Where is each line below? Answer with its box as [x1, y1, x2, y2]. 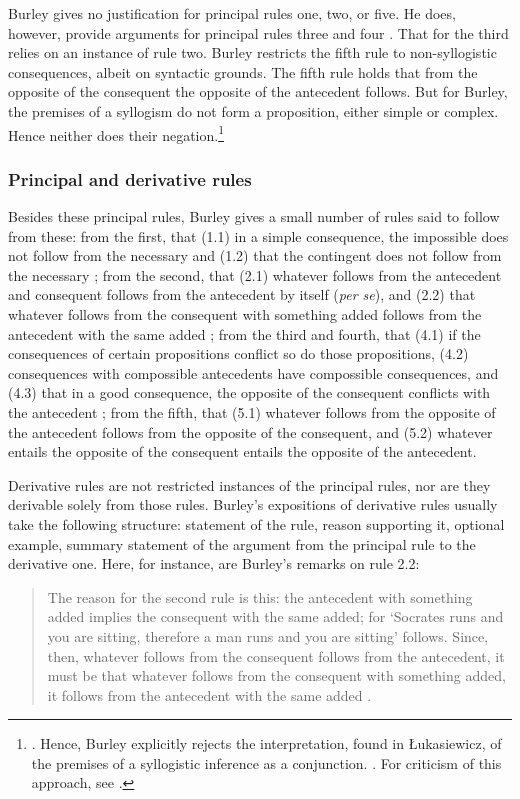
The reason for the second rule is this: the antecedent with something [47, 586, 473, 607]
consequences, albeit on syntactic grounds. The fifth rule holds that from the [8, 61, 478, 82]
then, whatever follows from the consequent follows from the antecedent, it [47, 645, 505, 666]
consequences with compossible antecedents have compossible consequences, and [8, 362, 499, 383]
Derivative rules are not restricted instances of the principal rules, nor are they [8, 474, 491, 495]
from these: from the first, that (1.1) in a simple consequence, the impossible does [8, 225, 509, 246]
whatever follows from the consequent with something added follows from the [8, 304, 482, 324]
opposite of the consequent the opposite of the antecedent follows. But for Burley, [8, 81, 508, 102]
